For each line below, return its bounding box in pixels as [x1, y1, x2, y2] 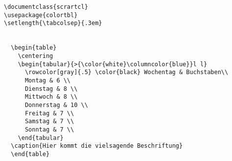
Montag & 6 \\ [24, 77, 71, 84]
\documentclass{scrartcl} [4, 3, 88, 10]
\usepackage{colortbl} [4, 11, 78, 19]
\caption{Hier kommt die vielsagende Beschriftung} [11, 142, 183, 150]
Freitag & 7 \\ [24, 109, 74, 117]
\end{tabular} [18, 134, 64, 141]
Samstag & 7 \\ [24, 118, 74, 125]
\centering [18, 52, 53, 59]
